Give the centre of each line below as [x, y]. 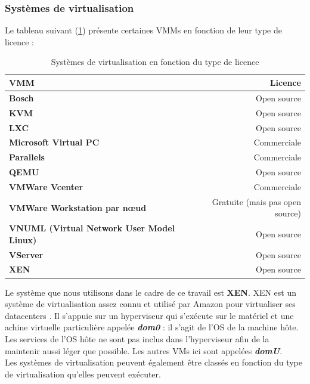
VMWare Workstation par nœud [78, 207]
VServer [26, 254]
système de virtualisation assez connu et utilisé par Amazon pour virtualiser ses [150, 304]
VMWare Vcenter [46, 186]
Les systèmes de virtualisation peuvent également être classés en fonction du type [154, 362]
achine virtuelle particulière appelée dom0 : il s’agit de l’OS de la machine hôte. [152, 327]
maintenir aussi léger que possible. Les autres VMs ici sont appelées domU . [144, 350]
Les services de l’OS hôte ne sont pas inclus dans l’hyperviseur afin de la [137, 338]
